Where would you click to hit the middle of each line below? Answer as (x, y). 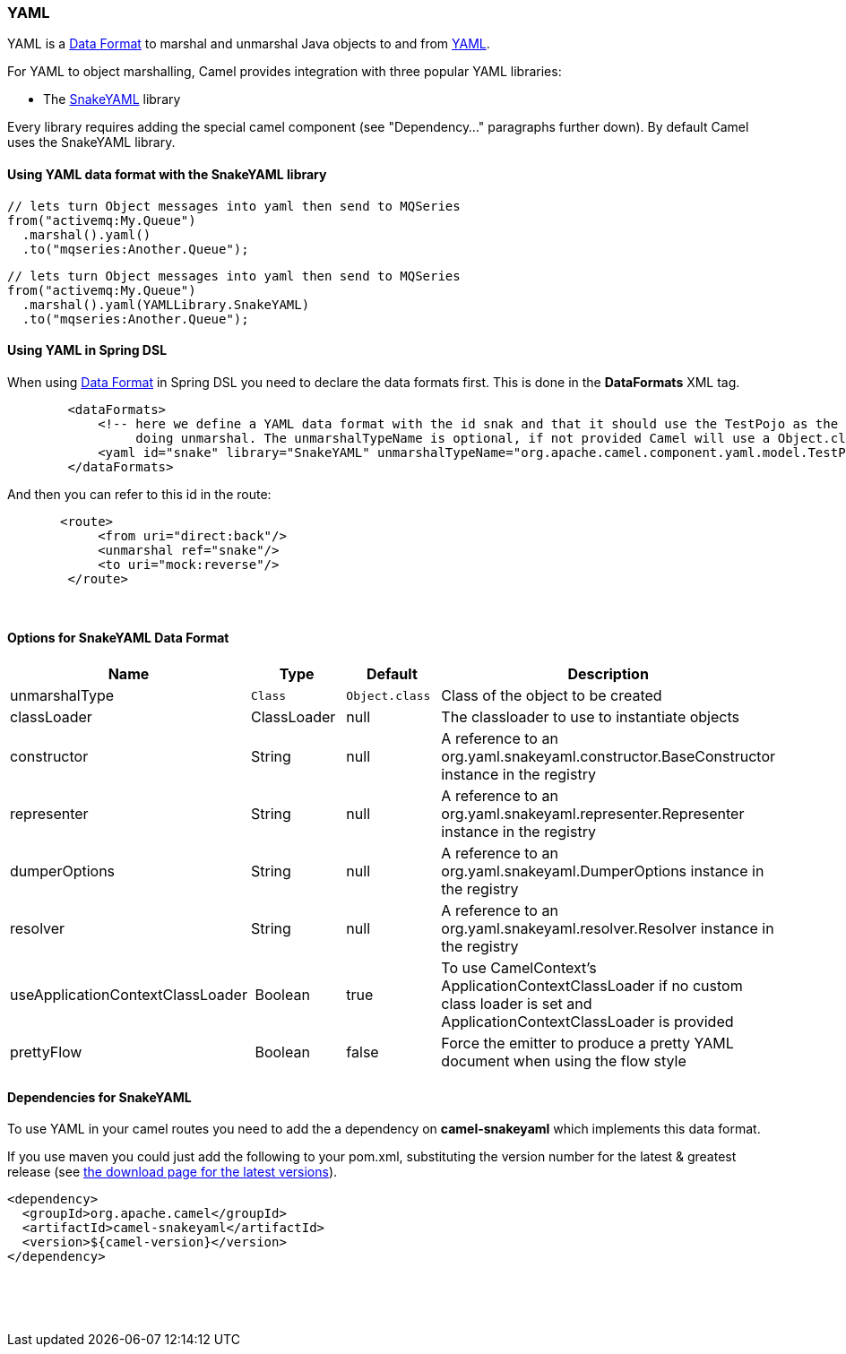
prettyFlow (46, 1052)
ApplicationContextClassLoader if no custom (592, 986)
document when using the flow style (564, 1061)
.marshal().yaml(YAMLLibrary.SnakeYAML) (166, 304)
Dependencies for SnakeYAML (99, 1097)
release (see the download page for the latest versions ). (173, 1172)
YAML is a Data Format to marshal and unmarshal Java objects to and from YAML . (249, 44)
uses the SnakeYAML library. (91, 142)
